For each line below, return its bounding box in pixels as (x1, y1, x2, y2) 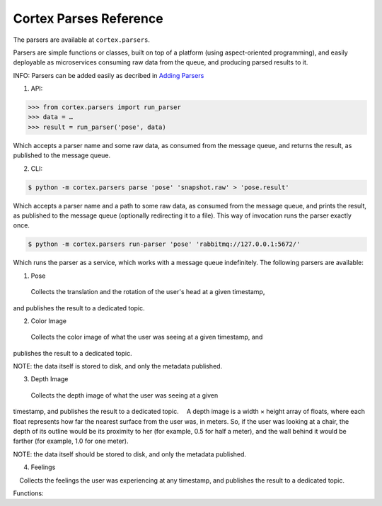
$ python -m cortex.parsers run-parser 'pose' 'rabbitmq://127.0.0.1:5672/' (28, 240, 301, 248)
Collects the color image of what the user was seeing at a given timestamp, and (30, 333, 263, 342)
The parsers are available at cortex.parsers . (13, 35, 150, 44)
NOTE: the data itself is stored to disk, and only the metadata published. (13, 362, 223, 371)
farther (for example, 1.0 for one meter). (13, 437, 129, 446)
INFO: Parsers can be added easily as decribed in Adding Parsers (13, 71, 204, 79)
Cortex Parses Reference (13, 11, 163, 26)
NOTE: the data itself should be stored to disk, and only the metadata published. (13, 450, 247, 459)
